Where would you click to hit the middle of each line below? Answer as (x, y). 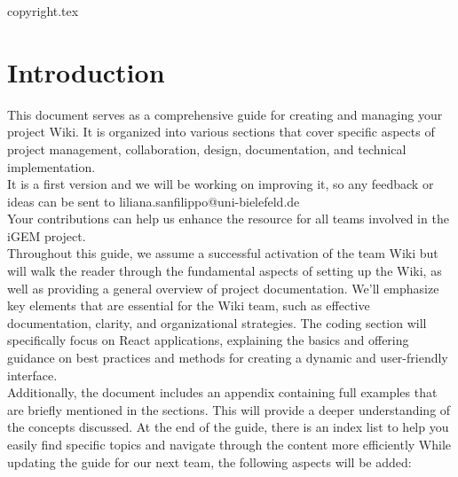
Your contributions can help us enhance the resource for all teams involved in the (228, 219)
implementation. (51, 166)
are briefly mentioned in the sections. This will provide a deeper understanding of (229, 409)
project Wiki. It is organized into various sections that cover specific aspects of (221, 132)
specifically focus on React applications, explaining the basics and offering (208, 340)
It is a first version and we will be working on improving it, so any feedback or (221, 184)
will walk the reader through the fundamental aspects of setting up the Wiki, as (225, 271)
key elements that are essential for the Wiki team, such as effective (189, 305)
